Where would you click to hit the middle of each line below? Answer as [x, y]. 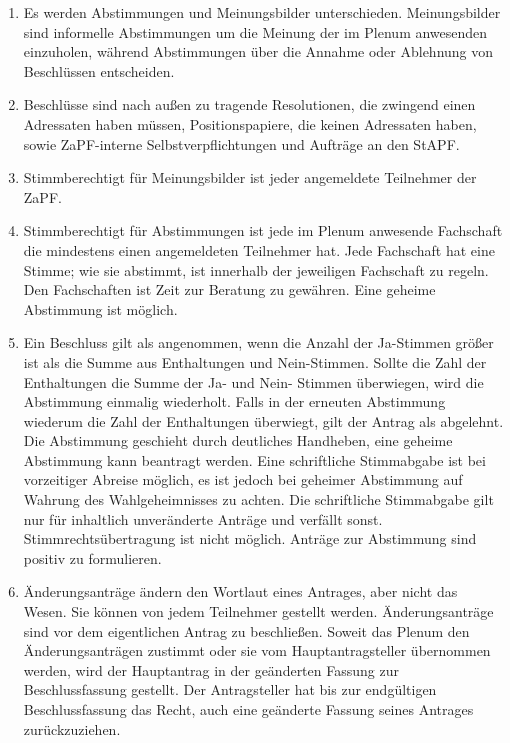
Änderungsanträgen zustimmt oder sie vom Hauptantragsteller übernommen [257, 650]
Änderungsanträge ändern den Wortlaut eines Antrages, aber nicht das [240, 591]
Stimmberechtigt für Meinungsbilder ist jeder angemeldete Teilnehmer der [250, 177]
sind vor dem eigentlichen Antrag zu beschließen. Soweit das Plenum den [246, 630]
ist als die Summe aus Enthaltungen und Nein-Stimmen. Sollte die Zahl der [255, 361]
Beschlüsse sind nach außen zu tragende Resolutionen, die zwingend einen [249, 104]
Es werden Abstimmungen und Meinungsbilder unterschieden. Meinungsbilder [262, 12]
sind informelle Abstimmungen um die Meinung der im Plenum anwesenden [255, 31]
